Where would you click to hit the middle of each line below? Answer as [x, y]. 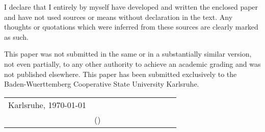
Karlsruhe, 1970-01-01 [47, 104]
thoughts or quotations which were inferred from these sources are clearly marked [131, 27]
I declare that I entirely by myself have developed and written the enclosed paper [131, 7]
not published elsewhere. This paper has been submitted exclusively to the [121, 74]
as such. [16, 36]
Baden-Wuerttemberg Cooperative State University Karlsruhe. [102, 84]
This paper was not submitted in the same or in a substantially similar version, [128, 54]
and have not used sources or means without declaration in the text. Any [118, 17]
